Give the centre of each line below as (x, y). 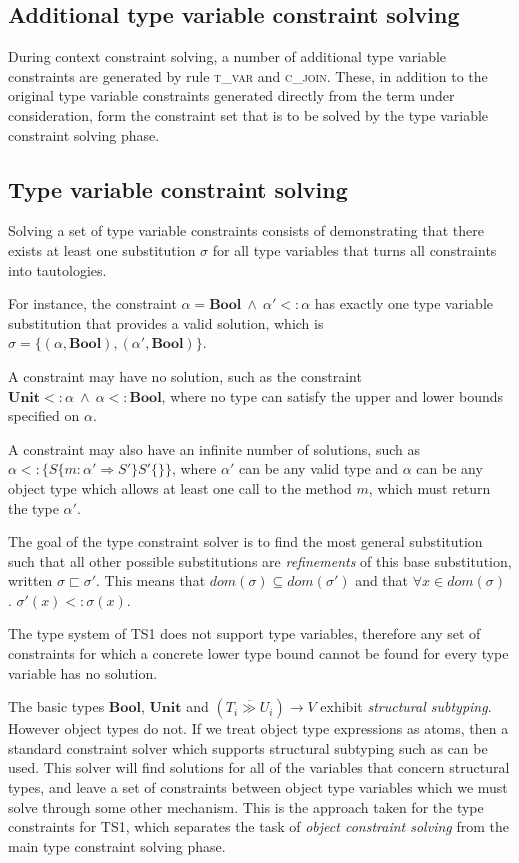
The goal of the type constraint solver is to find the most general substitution (245, 541)
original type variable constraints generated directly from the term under (231, 95)
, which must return (429, 487)
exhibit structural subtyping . (406, 706)
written (30, 580)
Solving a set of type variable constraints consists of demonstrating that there (246, 230)
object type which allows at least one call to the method (180, 487)
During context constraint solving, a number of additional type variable (227, 56)
